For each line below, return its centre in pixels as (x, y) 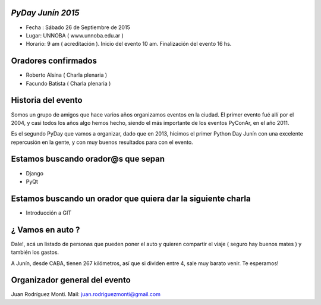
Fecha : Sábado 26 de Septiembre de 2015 (78, 27)
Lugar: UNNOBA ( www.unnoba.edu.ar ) (75, 35)
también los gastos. (35, 252)
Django (35, 173)
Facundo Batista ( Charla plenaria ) (68, 83)
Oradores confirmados (54, 61)
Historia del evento (47, 100)
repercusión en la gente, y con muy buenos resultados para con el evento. (102, 142)
